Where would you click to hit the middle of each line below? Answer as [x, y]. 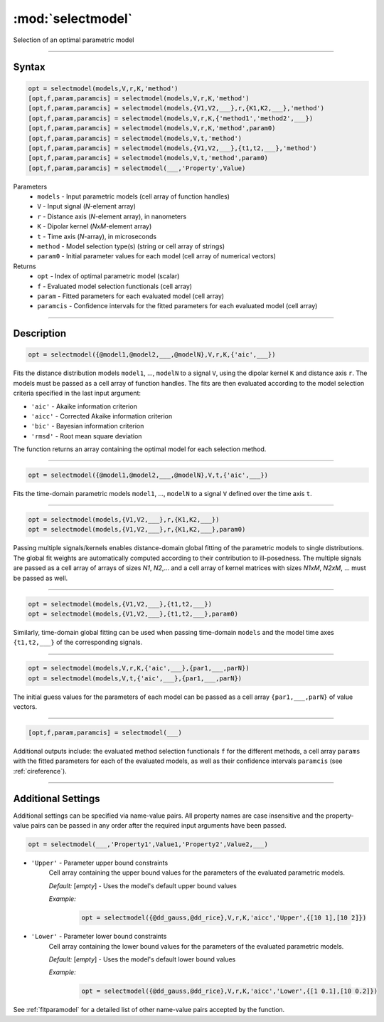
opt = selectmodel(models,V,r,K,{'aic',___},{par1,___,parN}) [139, 668]
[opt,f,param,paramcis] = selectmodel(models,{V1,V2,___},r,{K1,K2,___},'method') [176, 108]
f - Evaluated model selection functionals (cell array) [114, 286]
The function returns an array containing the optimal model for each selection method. [140, 449]
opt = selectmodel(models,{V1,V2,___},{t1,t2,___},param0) [133, 613]
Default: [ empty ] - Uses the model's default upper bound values [143, 885]
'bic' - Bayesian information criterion [87, 426]
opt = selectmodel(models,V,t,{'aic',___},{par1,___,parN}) [135, 678]
